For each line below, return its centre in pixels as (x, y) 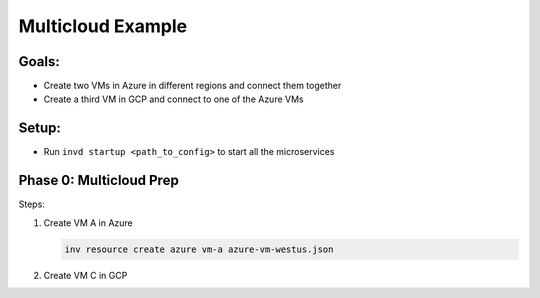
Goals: (39, 61)
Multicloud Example (103, 26)
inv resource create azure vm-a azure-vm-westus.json (199, 249)
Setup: (40, 128)
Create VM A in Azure (88, 222)
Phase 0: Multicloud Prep (98, 180)
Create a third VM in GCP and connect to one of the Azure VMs (173, 99)
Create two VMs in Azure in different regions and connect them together (192, 86)
